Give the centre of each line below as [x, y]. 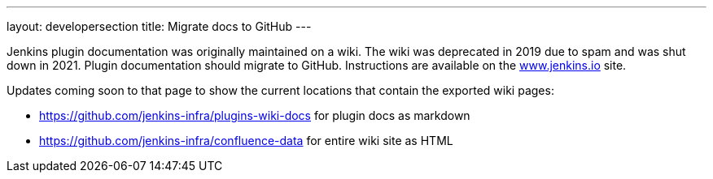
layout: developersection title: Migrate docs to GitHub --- [159, 26]
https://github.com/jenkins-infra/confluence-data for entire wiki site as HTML [246, 141]
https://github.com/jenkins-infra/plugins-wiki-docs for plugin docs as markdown [255, 115]
